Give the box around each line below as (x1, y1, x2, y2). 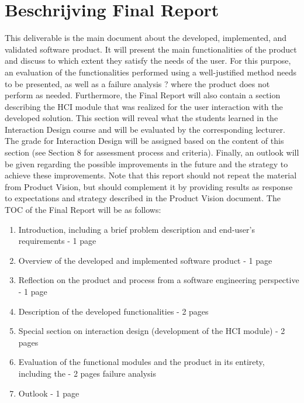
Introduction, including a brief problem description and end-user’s (18, 223, 255, 235)
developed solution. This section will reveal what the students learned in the (5, 112, 278, 124)
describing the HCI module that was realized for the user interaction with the (5, 100, 283, 112)
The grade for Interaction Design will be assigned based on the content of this (5, 135, 284, 147)
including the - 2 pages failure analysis (18, 367, 156, 379)
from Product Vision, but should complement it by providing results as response (5, 180, 293, 192)
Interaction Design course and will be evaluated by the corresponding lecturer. (5, 123, 285, 135)
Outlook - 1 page (18, 387, 80, 399)
